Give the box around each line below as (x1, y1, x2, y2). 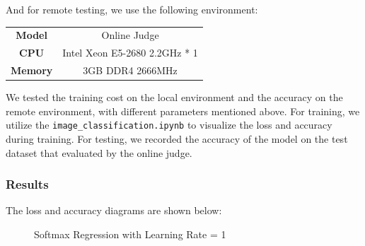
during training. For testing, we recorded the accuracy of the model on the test (6, 131, 348, 146)
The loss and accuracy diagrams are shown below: (6, 203, 222, 218)
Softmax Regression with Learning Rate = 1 (34, 226, 226, 241)
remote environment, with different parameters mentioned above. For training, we (6, 103, 360, 118)
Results (6, 175, 49, 193)
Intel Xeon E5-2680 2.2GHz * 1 (62, 45, 198, 60)
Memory (11, 63, 53, 78)
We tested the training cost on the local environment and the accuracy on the (6, 90, 343, 105)
